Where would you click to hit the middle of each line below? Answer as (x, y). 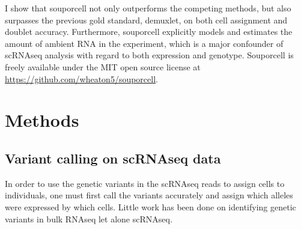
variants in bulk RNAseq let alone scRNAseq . (89, 218)
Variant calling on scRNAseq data (113, 158)
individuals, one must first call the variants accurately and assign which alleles (149, 195)
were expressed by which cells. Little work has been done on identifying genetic (150, 206)
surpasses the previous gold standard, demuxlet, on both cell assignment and (146, 20)
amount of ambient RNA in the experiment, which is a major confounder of (144, 43)
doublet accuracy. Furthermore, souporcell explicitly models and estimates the (149, 32)
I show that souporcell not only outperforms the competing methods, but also (148, 8)
